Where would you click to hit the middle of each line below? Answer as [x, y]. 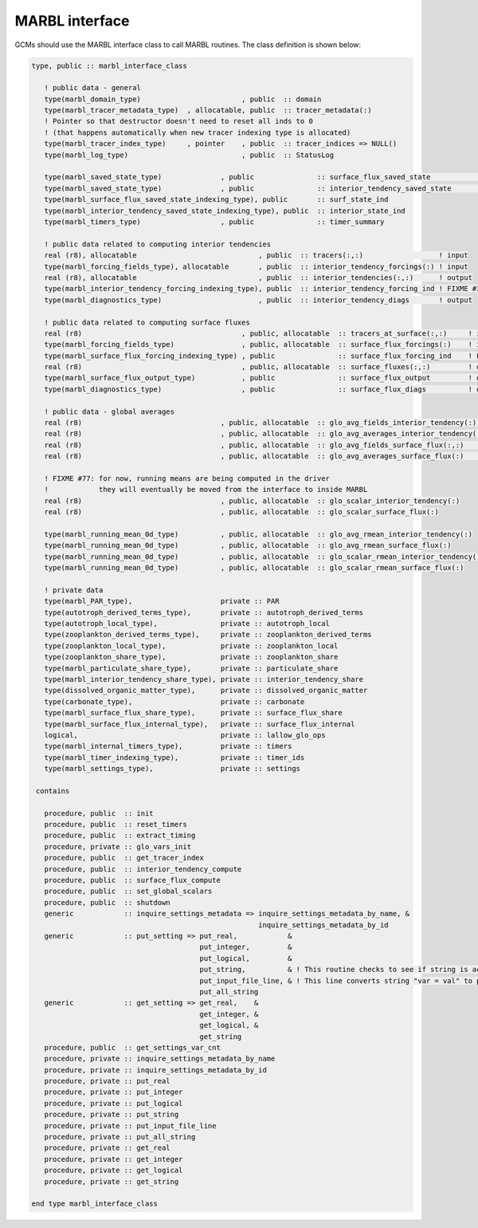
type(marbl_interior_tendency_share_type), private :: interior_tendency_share [204, 679]
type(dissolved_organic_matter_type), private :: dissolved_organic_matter [206, 691]
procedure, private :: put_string [112, 1115]
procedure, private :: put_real [107, 1081]
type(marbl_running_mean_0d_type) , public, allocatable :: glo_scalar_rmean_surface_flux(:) [254, 568]
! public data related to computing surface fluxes [147, 322]
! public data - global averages [110, 411]
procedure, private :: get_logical [114, 1171]
